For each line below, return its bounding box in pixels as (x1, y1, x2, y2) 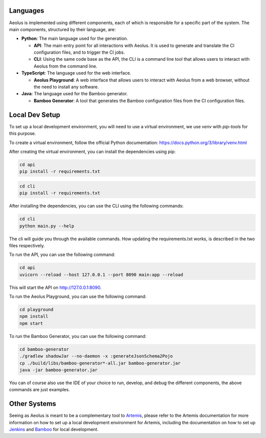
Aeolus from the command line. (33, 63, 98, 69)
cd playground (19, 307, 54, 313)
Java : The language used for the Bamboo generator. (21, 91, 128, 97)
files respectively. (9, 242, 45, 249)
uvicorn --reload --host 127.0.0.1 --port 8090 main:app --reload (19, 272, 183, 277)
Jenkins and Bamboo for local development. (9, 427, 99, 433)
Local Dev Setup (9, 110, 61, 119)
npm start (19, 321, 43, 326)
